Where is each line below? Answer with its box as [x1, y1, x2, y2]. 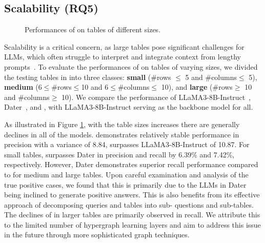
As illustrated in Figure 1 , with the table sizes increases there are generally [4, 118, 240, 129]
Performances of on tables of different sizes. [25, 24, 161, 35]
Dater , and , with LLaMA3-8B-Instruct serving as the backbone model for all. [4, 102, 253, 112]
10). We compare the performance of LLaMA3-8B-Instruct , [62, 91, 251, 102]
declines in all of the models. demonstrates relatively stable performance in [4, 129, 239, 139]
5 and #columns [185, 71, 237, 82]
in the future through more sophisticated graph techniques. [4, 229, 190, 240]
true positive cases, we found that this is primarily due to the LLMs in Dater [4, 179, 247, 190]
